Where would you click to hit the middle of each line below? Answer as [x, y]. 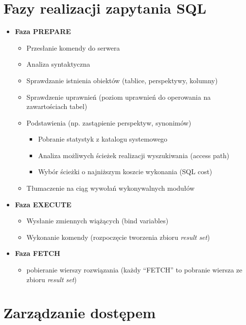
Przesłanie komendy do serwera [73, 47]
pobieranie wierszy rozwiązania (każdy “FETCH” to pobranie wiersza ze [134, 270]
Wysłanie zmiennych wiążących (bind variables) [97, 221]
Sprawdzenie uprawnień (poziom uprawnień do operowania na [119, 97]
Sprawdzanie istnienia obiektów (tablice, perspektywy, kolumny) [122, 80]
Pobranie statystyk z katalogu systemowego [103, 139]
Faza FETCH [37, 253]
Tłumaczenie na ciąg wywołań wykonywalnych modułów [111, 188]
